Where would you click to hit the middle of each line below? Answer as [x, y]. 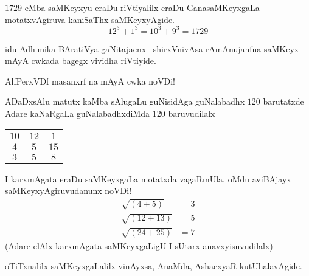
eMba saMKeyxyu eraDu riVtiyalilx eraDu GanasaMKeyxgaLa [142, 7]
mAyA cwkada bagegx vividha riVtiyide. [81, 60]
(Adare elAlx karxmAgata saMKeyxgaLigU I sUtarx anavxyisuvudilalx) [139, 245]
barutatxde [283, 101]
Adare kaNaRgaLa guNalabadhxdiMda [78, 113]
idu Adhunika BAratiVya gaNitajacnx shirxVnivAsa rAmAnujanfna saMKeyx [152, 48]
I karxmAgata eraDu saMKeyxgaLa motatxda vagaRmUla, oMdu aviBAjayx [148, 178]
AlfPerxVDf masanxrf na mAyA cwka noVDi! [90, 81]
